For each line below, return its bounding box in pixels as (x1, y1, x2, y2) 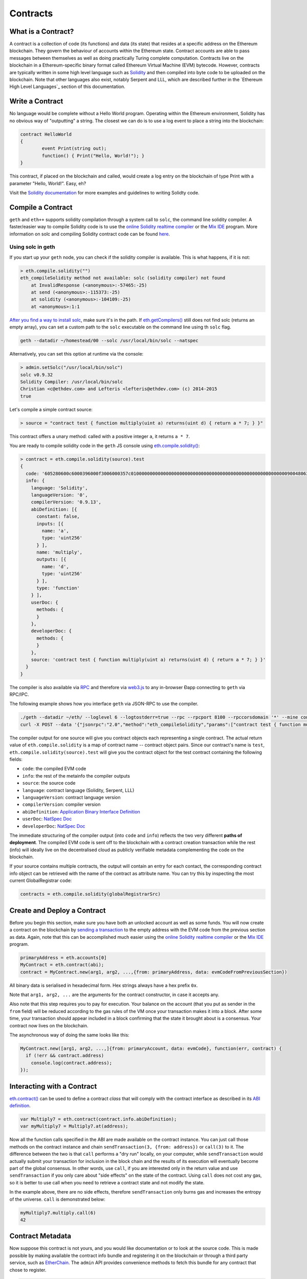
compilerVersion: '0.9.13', (31, 499, 102, 505)
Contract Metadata (9, 1232, 72, 1241)
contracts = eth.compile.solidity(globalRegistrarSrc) (20, 891, 161, 897)
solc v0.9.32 (20, 371, 53, 378)
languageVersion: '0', (31, 492, 88, 498)
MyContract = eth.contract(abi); (20, 962, 104, 968)
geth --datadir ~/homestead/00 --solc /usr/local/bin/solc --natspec (20, 338, 199, 344)
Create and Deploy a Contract (9, 906, 106, 915)
